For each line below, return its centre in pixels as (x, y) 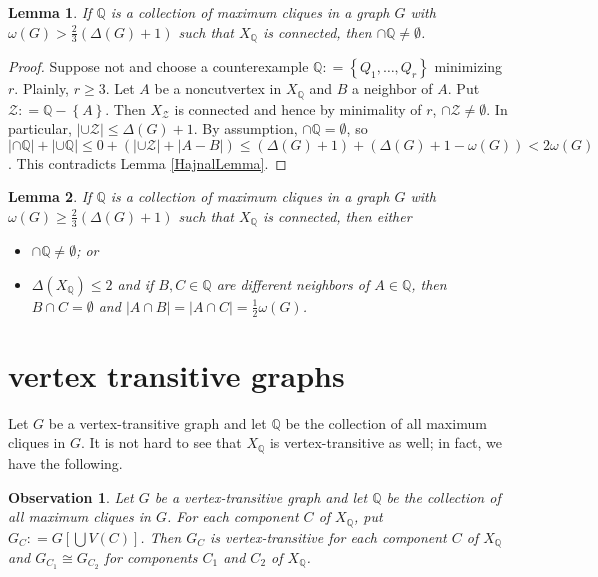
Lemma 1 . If (50, 12)
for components (151, 557)
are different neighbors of (293, 283)
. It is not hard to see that (161, 442)
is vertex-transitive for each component (328, 536)
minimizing (468, 66)
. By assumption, (245, 128)
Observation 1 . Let (71, 496)
